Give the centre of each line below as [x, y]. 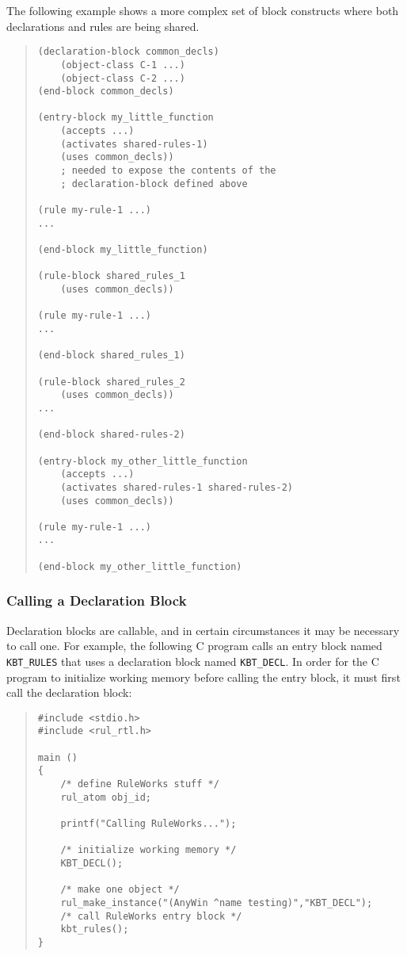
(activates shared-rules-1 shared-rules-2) [177, 487]
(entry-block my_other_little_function [143, 461]
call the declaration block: [69, 692]
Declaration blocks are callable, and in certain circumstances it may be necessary [203, 630]
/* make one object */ [120, 890]
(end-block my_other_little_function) [140, 566]
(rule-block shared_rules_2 [111, 382]
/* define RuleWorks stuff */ [140, 784]
